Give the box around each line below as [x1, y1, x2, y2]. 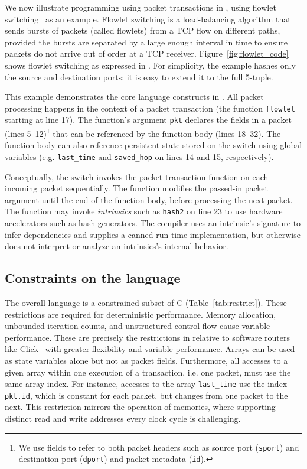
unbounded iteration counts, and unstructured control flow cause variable [5, 320, 270, 332]
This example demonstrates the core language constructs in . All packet [5, 90, 264, 103]
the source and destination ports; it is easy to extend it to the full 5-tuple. [5, 70, 273, 83]
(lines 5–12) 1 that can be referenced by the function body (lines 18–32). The [5, 126, 281, 139]
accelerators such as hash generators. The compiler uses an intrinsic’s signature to [5, 217, 301, 229]
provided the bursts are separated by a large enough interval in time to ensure [5, 35, 288, 48]
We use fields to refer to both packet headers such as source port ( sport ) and [18, 441, 299, 453]
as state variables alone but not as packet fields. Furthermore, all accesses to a [5, 354, 288, 366]
